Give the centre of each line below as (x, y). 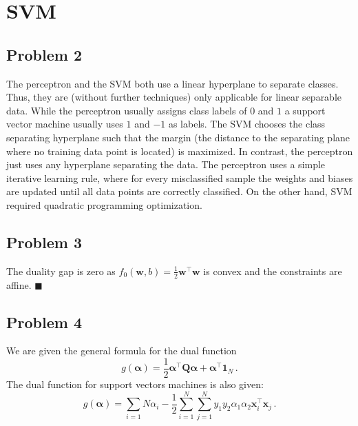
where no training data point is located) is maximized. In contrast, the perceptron (180, 151)
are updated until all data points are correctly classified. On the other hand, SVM (179, 191)
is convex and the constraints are (273, 271)
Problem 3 (44, 242)
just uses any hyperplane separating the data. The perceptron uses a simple (166, 164)
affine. (19, 284)
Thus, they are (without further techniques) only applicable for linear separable (174, 97)
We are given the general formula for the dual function (122, 351)
